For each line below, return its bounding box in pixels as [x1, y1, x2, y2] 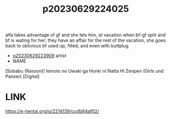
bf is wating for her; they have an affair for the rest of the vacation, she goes [5, 37, 166, 43]
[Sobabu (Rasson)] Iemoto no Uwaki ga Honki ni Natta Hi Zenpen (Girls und [5, 68, 164, 74]
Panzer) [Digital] [5, 74, 40, 80]
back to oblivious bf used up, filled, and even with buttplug [5, 43, 129, 49]
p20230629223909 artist [12, 53, 66, 59]
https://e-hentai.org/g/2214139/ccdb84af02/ [5, 108, 100, 114]
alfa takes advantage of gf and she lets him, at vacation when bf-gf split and [5, 32, 166, 38]
